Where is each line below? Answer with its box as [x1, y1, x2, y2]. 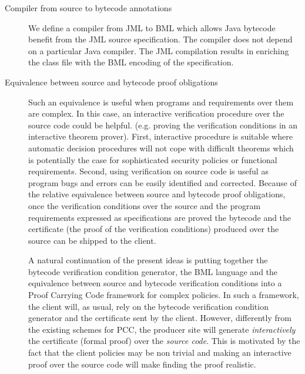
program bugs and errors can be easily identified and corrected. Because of [28, 176, 297, 188]
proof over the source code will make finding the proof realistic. [28, 358, 256, 370]
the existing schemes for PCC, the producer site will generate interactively [28, 323, 296, 335]
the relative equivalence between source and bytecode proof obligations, [28, 188, 286, 200]
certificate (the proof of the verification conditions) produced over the [28, 223, 279, 235]
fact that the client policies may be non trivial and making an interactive [28, 346, 291, 359]
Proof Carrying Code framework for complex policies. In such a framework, [28, 289, 299, 301]
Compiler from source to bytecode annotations [5, 2, 172, 14]
